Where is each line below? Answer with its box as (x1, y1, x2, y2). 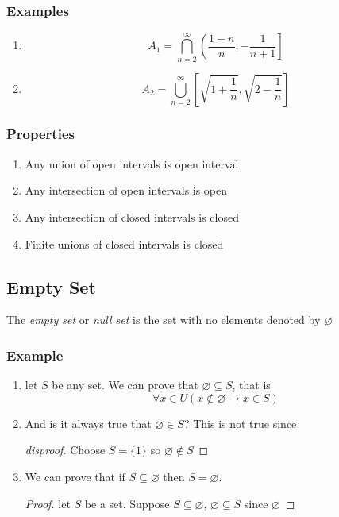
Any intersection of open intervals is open (25, 182, 228, 199)
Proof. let (25, 495, 71, 511)
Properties (6, 124, 75, 144)
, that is (232, 376, 271, 393)
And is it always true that (25, 415, 152, 431)
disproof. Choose (25, 442, 106, 458)
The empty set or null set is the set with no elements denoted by (6, 311, 321, 328)
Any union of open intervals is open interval (25, 155, 239, 172)
